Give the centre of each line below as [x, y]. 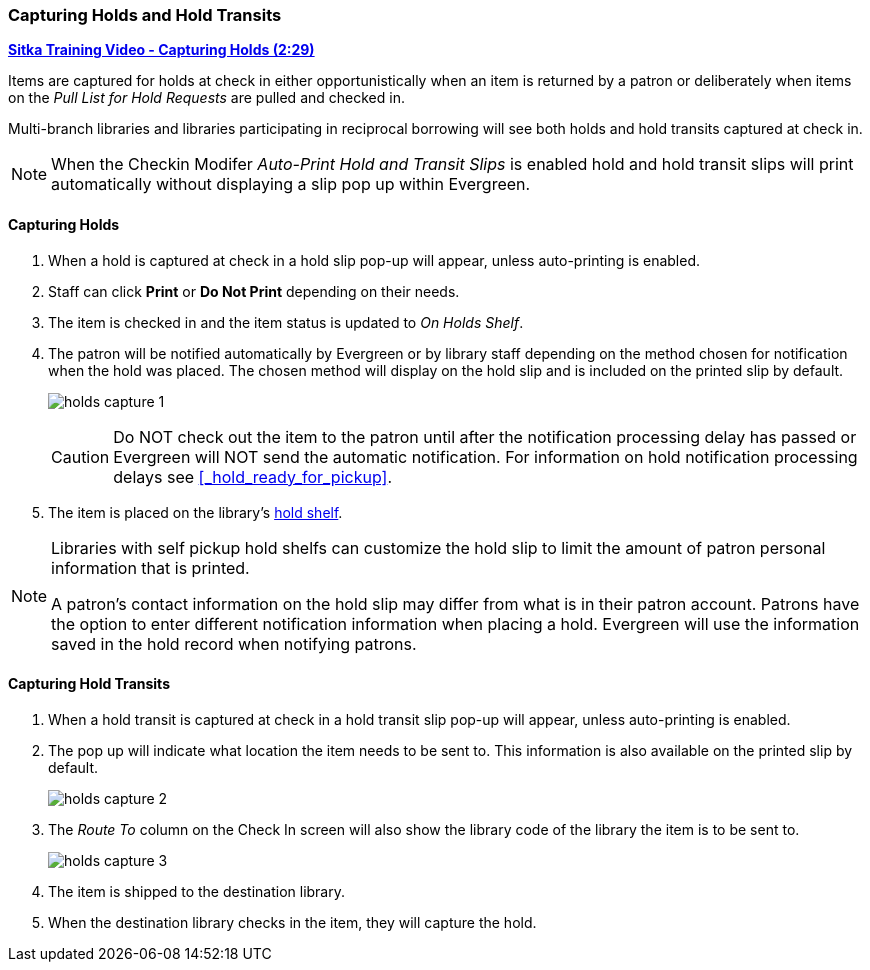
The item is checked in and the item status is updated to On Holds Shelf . [286, 322]
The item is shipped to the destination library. [197, 891]
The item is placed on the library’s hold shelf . [195, 512]
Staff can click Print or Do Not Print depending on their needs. [254, 291]
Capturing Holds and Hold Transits [145, 15]
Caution [80, 456]
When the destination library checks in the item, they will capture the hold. [292, 922]
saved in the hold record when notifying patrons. [234, 643]
